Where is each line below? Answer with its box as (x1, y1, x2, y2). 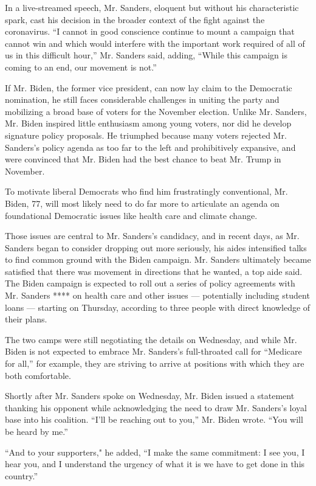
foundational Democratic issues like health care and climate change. (5, 209, 258, 221)
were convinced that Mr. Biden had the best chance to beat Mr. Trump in (5, 153, 281, 165)
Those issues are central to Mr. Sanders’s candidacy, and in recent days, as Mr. (5, 229, 300, 242)
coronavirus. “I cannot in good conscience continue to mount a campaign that (5, 25, 295, 38)
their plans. (5, 313, 47, 325)
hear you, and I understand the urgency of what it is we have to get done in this (5, 457, 305, 470)
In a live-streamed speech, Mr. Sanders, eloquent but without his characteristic (5, 1, 299, 13)
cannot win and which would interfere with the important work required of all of (5, 36, 305, 49)
